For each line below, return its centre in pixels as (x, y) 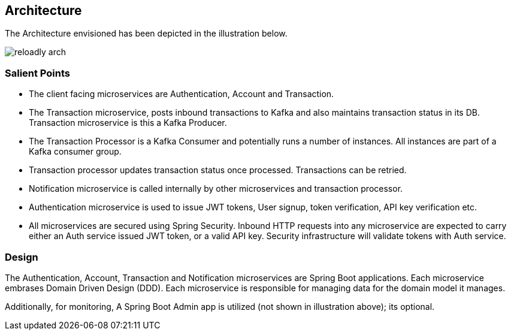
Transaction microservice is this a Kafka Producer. (128, 123)
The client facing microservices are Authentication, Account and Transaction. (182, 94)
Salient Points (38, 73)
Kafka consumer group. (75, 152)
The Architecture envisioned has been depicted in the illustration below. (146, 34)
